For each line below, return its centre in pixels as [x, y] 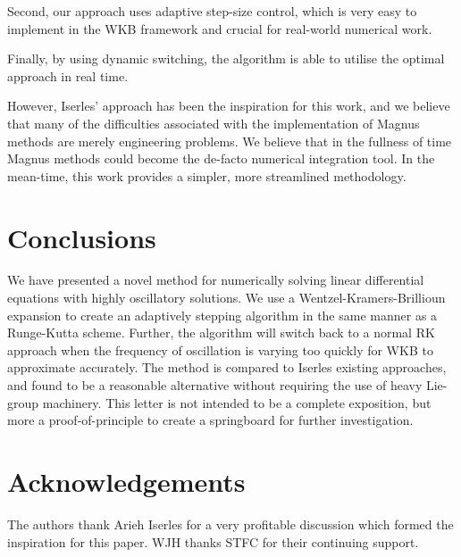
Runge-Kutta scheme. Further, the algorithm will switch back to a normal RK [221, 333]
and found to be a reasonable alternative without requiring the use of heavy [215, 385]
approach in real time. [68, 75]
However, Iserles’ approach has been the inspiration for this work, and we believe [229, 106]
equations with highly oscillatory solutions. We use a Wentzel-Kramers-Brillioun [226, 298]
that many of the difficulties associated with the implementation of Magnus [214, 123]
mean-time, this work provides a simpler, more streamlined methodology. [207, 175]
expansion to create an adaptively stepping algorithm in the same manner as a [222, 315]
